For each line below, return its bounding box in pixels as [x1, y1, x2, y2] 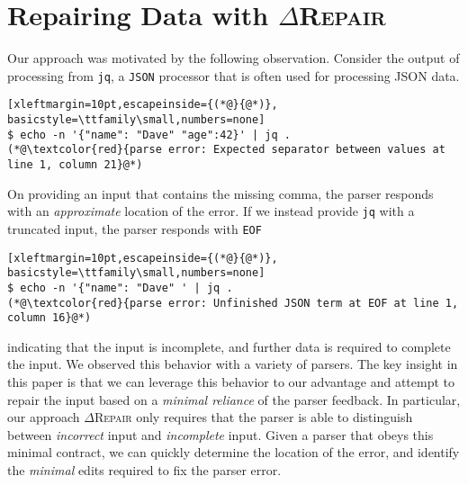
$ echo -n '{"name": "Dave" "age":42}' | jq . [7, 128, 291, 141]
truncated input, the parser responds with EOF [7, 219, 262, 238]
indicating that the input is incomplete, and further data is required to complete [7, 337, 451, 355]
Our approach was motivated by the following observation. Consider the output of [7, 49, 460, 67]
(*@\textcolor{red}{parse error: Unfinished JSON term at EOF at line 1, [7, 296, 459, 310]
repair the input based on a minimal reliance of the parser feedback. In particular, [7, 390, 461, 409]
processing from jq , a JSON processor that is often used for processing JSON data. [7, 66, 460, 85]
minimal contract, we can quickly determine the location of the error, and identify [7, 443, 460, 462]
